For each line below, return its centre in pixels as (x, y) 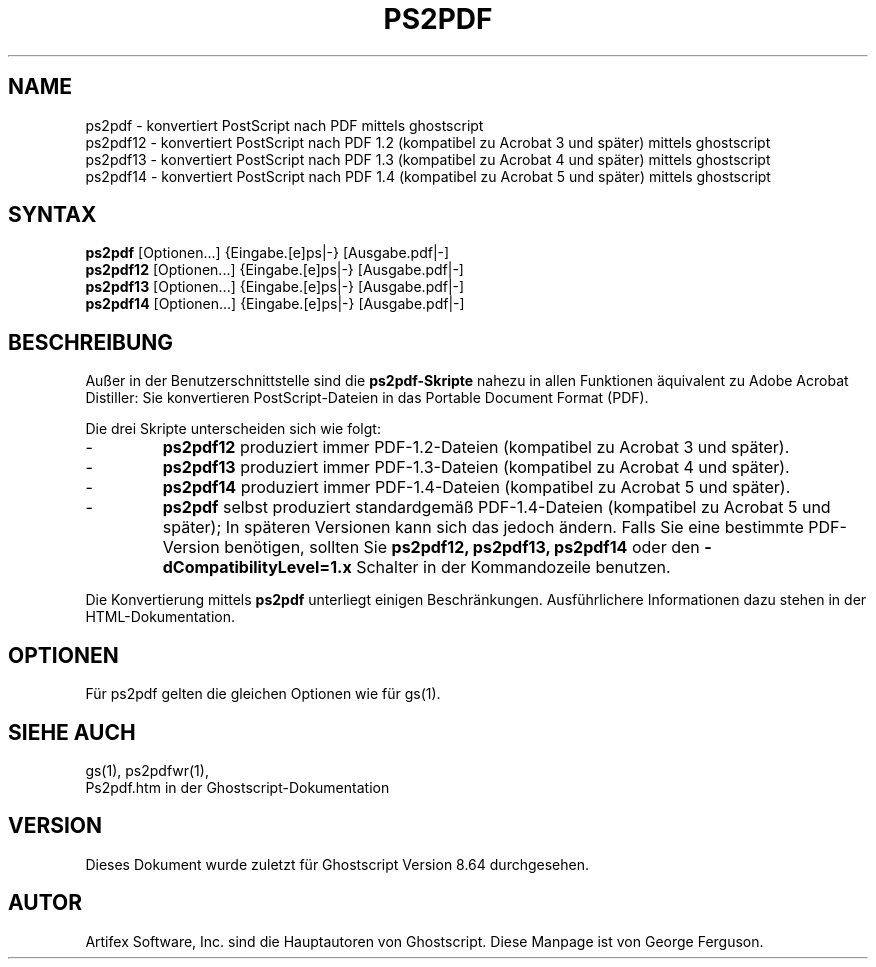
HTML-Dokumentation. (160, 617)
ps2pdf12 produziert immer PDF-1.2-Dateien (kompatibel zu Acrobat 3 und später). (476, 447)
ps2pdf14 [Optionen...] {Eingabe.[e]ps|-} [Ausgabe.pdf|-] (275, 304)
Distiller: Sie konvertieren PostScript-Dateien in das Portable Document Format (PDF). (367, 398)
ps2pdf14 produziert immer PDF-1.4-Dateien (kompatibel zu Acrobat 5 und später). (476, 487)
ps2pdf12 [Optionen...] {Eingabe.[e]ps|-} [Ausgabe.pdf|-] (274, 270)
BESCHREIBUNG (91, 342)
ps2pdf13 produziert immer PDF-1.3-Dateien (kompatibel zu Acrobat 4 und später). (476, 467)
